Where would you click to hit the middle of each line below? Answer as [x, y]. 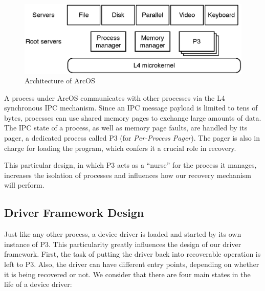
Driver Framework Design [74, 212]
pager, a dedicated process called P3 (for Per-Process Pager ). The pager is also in [132, 138]
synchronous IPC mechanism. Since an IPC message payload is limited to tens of [131, 108]
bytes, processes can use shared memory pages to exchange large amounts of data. [133, 117]
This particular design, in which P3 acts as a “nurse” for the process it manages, [130, 165]
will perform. [24, 185]
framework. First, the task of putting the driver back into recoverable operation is [132, 254]
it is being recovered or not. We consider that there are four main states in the [127, 274]
